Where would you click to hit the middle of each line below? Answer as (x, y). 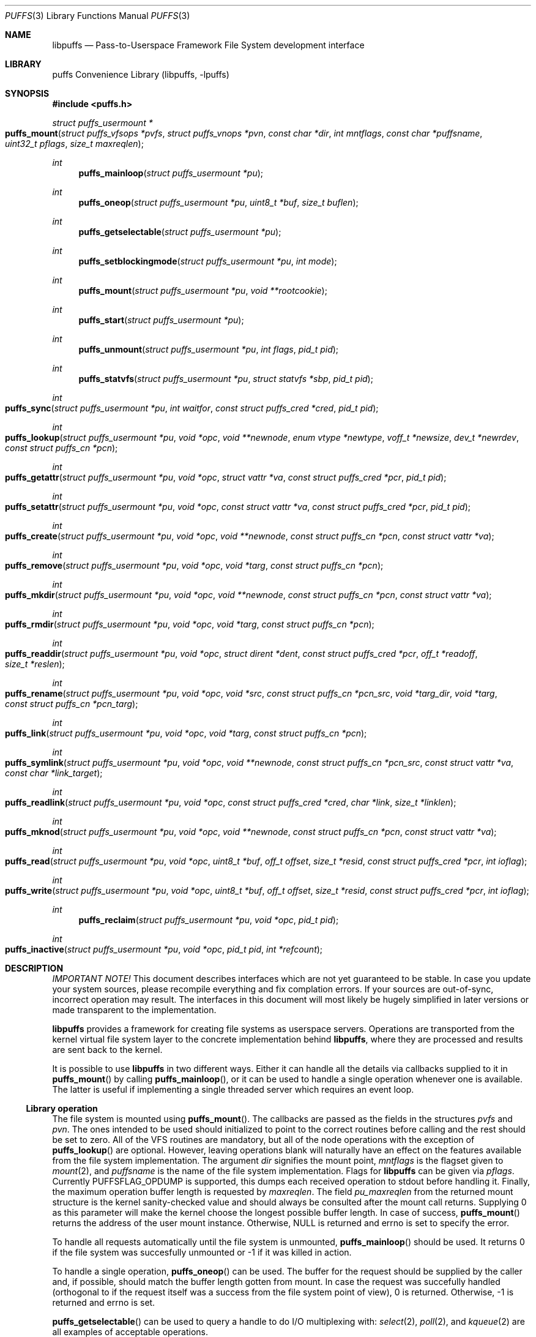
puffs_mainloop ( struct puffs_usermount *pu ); (171, 173)
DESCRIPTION (34, 968)
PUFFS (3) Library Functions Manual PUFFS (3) (98, 16)
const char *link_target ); (54, 773)
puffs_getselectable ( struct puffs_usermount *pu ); (180, 232)
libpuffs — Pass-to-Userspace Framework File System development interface (208, 45)
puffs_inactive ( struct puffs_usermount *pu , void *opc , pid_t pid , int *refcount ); (164, 949)
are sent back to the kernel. (107, 1050)
